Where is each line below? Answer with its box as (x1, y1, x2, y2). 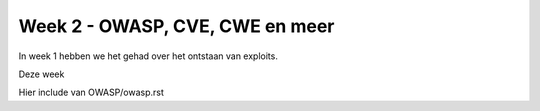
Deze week (18, 68, 65, 80)
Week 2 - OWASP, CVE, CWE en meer (18, 15, 335, 37)
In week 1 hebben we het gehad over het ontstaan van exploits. (18, 50, 279, 62)
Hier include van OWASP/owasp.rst (18, 86, 165, 99)
